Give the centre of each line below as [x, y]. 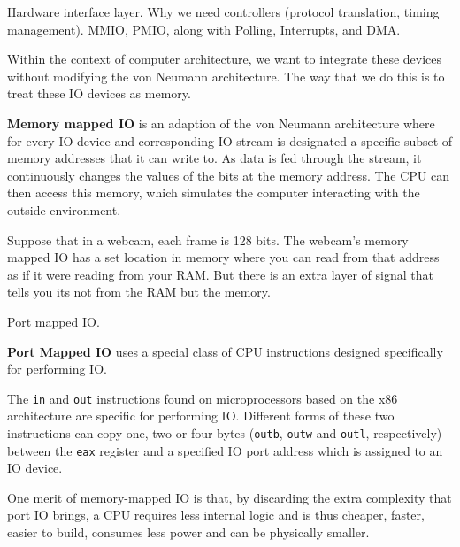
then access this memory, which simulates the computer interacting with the [214, 193]
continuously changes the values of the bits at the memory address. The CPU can [229, 175]
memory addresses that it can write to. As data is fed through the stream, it [215, 158]
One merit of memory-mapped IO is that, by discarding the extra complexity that [230, 497]
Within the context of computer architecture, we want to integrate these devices [225, 59]
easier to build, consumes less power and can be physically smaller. [188, 532]
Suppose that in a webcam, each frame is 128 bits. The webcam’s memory [208, 239]
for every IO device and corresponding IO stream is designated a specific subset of [230, 140]
